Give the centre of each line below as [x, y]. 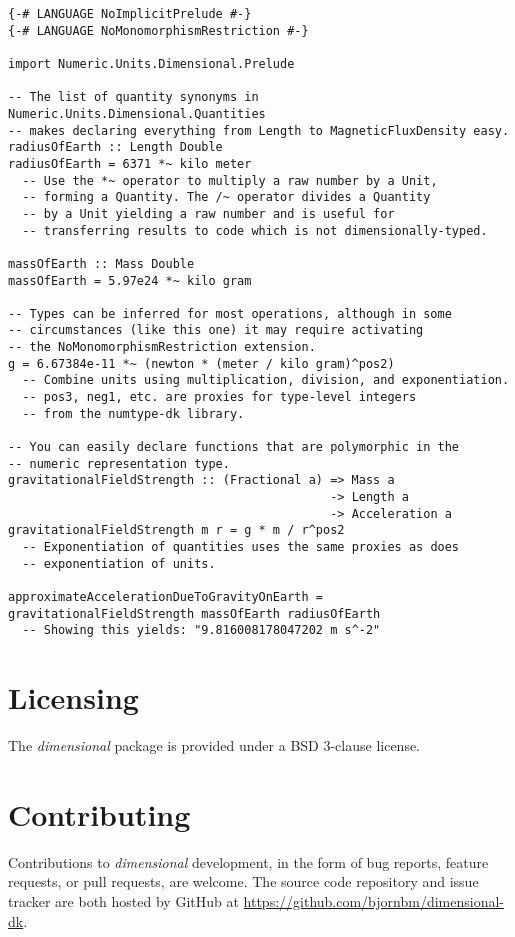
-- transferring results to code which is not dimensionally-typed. [255, 230]
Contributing [99, 813]
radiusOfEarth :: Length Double [115, 147]
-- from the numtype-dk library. [133, 413]
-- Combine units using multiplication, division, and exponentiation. [266, 380]
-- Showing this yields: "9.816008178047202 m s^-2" [201, 630]
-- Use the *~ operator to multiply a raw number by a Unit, [230, 180]
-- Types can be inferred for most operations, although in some [230, 313]
